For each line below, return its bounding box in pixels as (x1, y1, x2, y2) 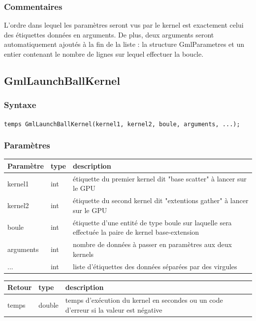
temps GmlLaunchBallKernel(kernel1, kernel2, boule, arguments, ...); (4, 120, 240, 128)
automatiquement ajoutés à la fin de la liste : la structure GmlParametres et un (4, 39, 245, 49)
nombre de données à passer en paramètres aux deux (73, 239, 232, 250)
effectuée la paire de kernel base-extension (73, 227, 199, 237)
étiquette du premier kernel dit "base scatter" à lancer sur (73, 173, 247, 183)
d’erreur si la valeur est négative (65, 304, 162, 315)
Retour (7, 282, 32, 292)
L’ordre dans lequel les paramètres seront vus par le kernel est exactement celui (4, 20, 244, 30)
